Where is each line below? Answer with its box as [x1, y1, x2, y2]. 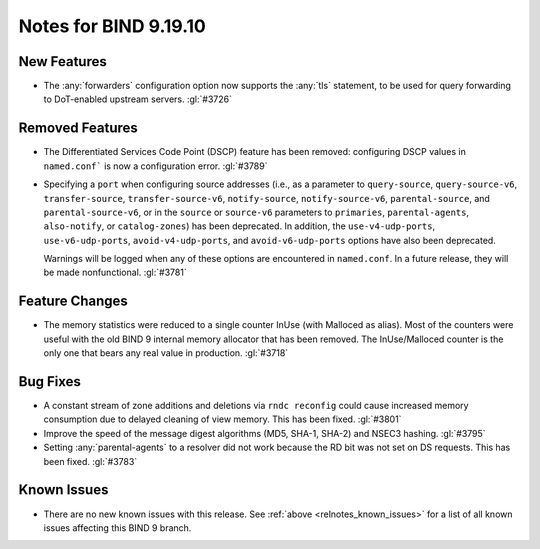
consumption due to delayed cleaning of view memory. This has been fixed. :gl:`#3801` [43, 413, 402, 425]
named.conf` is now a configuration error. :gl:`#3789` [43, 160, 268, 172]
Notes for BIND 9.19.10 [18, 15, 207, 37]
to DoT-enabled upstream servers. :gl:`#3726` [43, 93, 232, 105]
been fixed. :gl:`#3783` [43, 455, 138, 467]
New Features [18, 53, 107, 70]
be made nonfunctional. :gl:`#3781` [43, 266, 187, 279]
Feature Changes [18, 293, 129, 310]
